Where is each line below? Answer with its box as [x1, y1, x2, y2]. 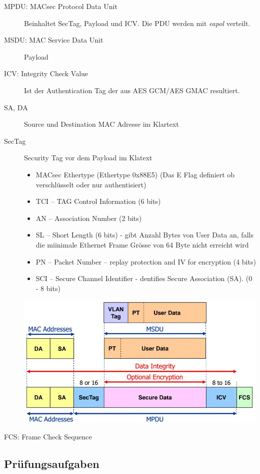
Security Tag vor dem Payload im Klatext [24, 152, 152, 163]
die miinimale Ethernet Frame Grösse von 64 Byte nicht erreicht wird [35, 239, 249, 250]
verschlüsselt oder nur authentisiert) [35, 179, 146, 189]
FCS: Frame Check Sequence [4, 431, 92, 442]
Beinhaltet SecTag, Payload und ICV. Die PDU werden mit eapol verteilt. [24, 18, 250, 28]
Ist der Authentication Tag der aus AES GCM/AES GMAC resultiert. [24, 85, 240, 95]
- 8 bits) [35, 283, 60, 293]
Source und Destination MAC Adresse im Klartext [24, 119, 179, 129]
